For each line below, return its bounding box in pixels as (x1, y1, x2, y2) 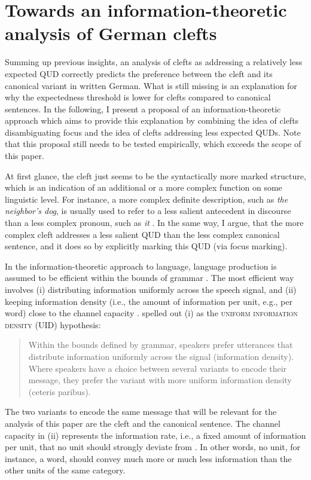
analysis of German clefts (5, 21, 217, 45)
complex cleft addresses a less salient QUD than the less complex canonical (5, 228, 280, 240)
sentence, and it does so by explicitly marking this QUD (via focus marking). (5, 240, 288, 252)
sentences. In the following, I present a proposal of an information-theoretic (5, 102, 281, 115)
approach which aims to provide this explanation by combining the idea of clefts (5, 114, 299, 127)
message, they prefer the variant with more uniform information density (28, 374, 292, 386)
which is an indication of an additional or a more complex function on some (5, 181, 282, 194)
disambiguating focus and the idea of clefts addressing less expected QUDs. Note (5, 126, 301, 138)
